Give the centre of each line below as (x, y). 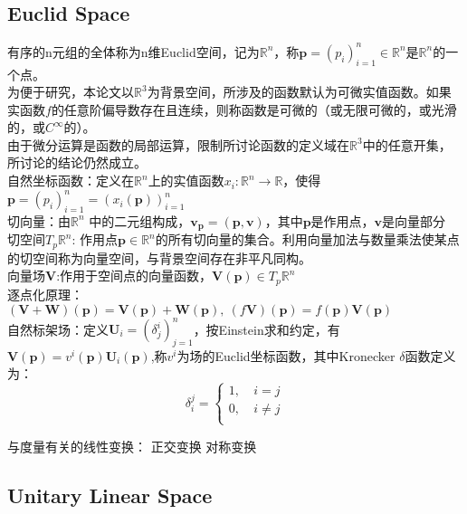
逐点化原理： (45, 294)
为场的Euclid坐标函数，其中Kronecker (286, 355)
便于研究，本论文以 (76, 92)
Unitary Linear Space (110, 495)
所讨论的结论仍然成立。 (77, 162)
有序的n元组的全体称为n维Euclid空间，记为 (133, 51)
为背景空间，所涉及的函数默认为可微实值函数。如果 (299, 92)
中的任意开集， (407, 144)
